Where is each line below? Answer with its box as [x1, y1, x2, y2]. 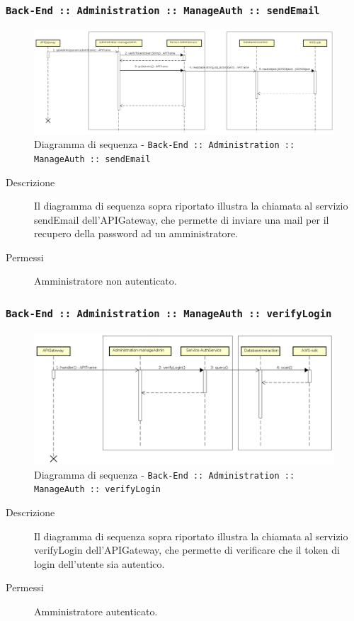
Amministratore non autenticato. [34, 273, 177, 288]
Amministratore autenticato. [34, 604, 158, 619]
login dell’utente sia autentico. [34, 556, 165, 571]
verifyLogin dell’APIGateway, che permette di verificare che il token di [34, 542, 340, 557]
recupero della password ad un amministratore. [34, 226, 239, 241]
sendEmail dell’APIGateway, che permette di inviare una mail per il [34, 212, 329, 227]
